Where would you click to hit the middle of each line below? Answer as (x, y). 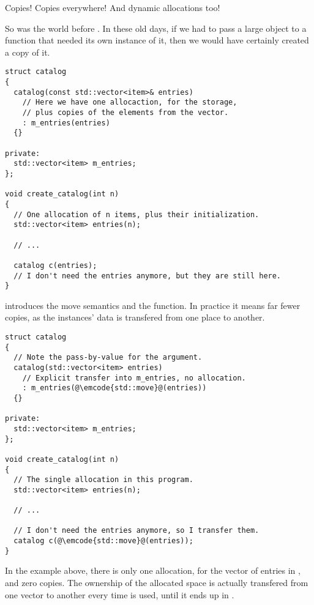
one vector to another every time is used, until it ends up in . (120, 594)
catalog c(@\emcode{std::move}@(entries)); (103, 541)
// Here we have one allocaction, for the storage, (130, 102)
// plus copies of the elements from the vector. (125, 113)
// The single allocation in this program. (103, 480)
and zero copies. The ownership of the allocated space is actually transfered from (157, 583)
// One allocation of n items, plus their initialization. (136, 214)
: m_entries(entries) (66, 123)
